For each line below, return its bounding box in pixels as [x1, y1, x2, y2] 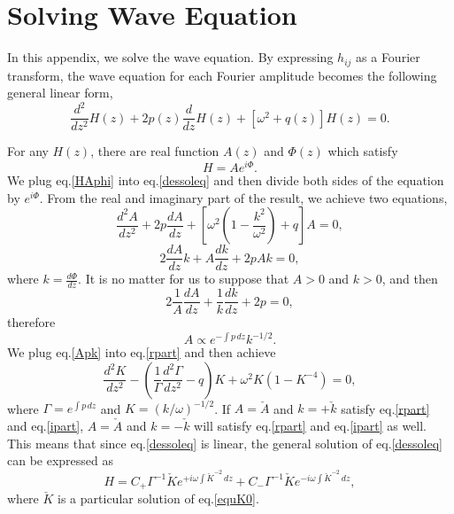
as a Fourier [356, 48, 420, 66]
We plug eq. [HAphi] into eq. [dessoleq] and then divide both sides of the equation [7, 171, 444, 189]
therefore [7, 313, 56, 331]
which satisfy [327, 142, 398, 160]
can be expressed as [7, 451, 114, 470]
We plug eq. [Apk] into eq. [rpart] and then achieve [7, 343, 276, 362]
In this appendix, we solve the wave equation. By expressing [7, 48, 334, 66]
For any [7, 142, 49, 160]
